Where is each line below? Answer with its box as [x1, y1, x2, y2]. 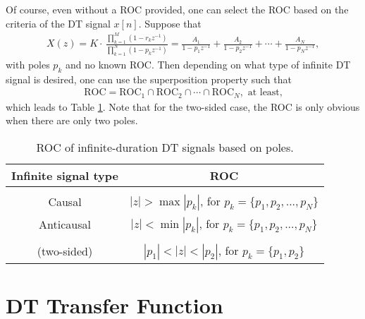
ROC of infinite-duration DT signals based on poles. [36, 138, 294, 155]
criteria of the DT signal [6, 16, 111, 30]
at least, [247, 88, 283, 98]
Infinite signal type [11, 167, 118, 183]
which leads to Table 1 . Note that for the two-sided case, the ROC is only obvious [6, 99, 360, 114]
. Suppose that [138, 16, 202, 30]
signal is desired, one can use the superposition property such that [6, 71, 292, 86]
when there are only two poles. [6, 113, 138, 128]
